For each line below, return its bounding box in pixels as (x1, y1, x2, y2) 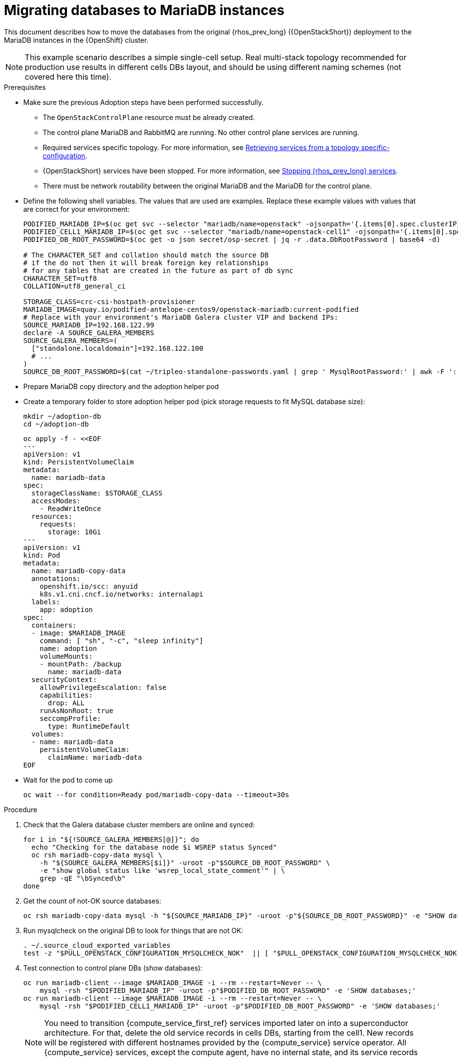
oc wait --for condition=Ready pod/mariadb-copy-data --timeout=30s (23, 790, 289, 799)
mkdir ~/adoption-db (23, 412, 101, 420)
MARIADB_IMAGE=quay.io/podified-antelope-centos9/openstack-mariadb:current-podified (23, 305, 359, 313)
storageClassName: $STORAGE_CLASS (31, 489, 163, 497)
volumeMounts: (39, 652, 93, 660)
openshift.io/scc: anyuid (39, 582, 138, 590)
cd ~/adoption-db (23, 420, 89, 428)
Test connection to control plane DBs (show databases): (23, 963, 203, 972)
